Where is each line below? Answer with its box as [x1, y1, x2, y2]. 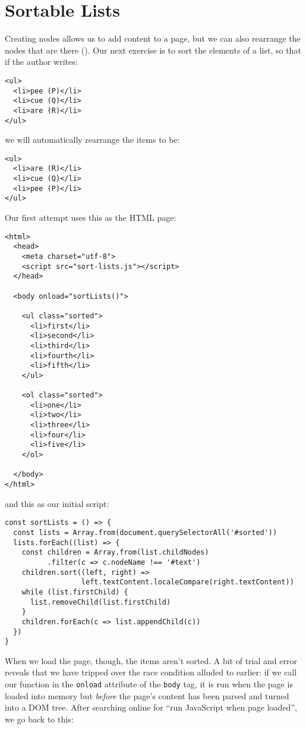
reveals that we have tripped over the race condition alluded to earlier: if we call [5, 666, 297, 678]
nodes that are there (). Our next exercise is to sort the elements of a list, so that [5, 43, 301, 56]
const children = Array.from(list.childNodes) [21, 548, 209, 557]
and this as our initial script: [5, 497, 109, 509]
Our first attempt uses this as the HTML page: [5, 211, 176, 224]
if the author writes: [5, 55, 78, 68]
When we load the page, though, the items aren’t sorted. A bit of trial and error [5, 654, 297, 667]
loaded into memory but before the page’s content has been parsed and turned [5, 689, 289, 702]
